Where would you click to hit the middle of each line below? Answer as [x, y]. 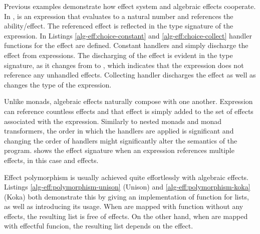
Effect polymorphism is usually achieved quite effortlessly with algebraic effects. [126, 177]
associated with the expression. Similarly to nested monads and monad [113, 121]
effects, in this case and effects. [51, 160]
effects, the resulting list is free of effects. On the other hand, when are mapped [126, 216]
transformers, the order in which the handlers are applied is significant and [119, 131]
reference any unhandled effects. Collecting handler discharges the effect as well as [130, 75]
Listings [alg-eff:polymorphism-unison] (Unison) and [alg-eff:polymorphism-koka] [127, 187]
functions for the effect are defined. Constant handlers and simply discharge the [126, 45]
